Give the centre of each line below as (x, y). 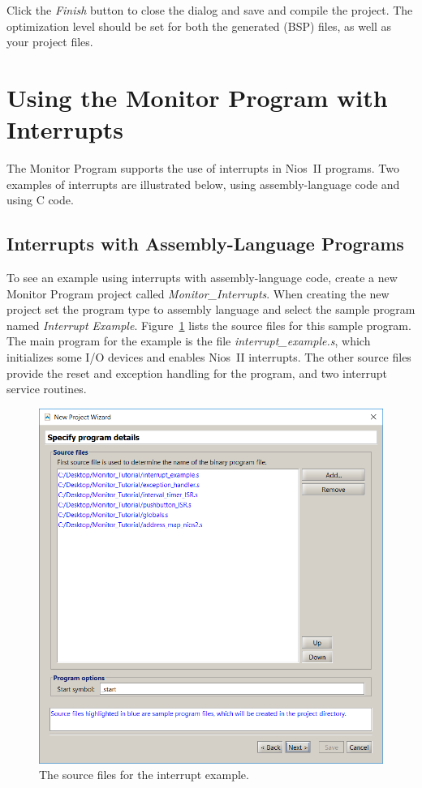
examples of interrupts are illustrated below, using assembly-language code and (203, 184)
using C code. (40, 200)
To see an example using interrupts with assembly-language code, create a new (202, 278)
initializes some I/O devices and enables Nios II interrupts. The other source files (209, 357)
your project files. (50, 42)
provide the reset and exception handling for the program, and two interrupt (197, 373)
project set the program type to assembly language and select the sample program (211, 309)
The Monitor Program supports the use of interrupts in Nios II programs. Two (203, 168)
